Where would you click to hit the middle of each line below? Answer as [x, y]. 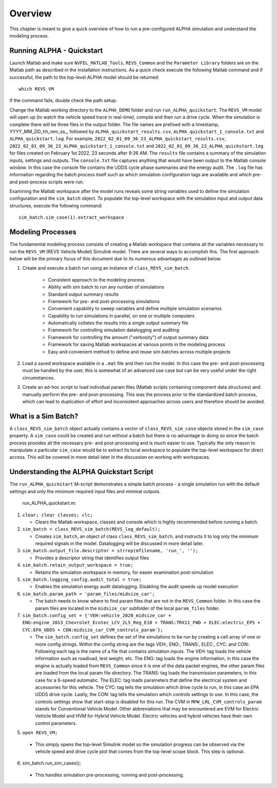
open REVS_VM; [40, 733]
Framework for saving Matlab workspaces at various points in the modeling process [137, 345]
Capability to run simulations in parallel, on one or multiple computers [121, 315]
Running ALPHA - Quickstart [56, 51]
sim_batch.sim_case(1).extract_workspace [71, 218]
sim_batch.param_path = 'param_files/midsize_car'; [89, 594]
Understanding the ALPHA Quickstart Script [81, 472]
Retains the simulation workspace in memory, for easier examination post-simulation [124, 572]
